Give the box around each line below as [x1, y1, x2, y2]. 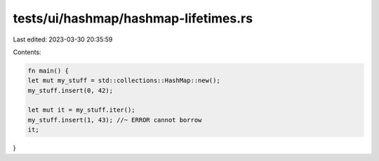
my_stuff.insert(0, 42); [27, 86, 114, 94]
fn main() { [27, 67, 69, 75]
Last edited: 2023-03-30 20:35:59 [13, 35, 113, 44]
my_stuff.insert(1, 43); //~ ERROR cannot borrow [27, 116, 202, 124]
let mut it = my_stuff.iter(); [27, 106, 136, 114]
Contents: [13, 48, 41, 56]
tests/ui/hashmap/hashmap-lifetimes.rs [13, 11, 253, 26]
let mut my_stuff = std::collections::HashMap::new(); [27, 77, 220, 84]
